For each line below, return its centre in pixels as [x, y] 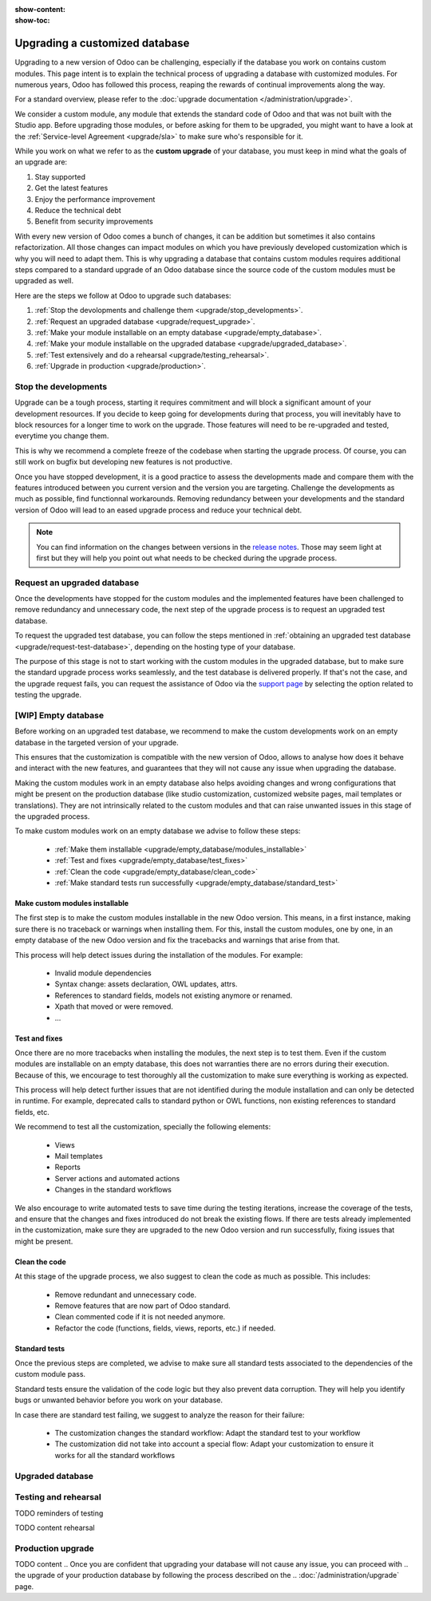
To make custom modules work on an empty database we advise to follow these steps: [158, 831]
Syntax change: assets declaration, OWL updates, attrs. [146, 984]
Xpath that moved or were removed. [114, 1006]
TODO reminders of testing [59, 1513]
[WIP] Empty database [59, 715]
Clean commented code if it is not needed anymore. [140, 1317]
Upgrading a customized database [102, 43]
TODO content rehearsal [55, 1528]
